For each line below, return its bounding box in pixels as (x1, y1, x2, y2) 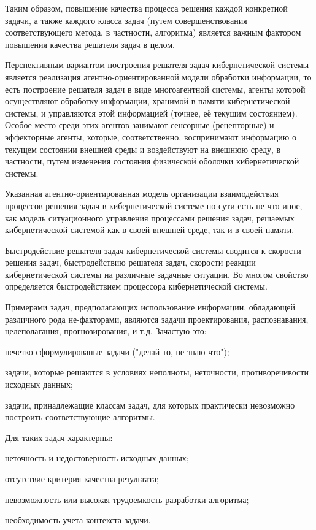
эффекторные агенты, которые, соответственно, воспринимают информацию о (5, 130, 296, 143)
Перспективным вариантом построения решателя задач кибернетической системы (5, 58, 309, 71)
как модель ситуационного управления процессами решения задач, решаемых (5, 211, 295, 224)
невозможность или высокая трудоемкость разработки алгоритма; (5, 493, 249, 505)
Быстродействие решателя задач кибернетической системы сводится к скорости (5, 244, 301, 256)
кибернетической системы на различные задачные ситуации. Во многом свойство (5, 267, 309, 280)
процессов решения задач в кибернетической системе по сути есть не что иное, (5, 199, 303, 212)
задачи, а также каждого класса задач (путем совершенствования (5, 13, 247, 26)
